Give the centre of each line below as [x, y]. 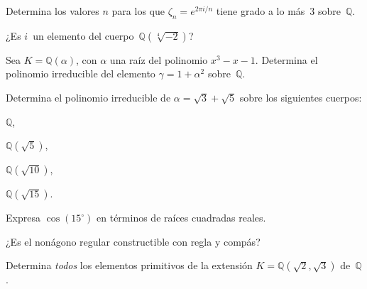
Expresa [23, 218]
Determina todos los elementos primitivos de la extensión [129, 265]
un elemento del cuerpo [83, 35]
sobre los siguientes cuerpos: [301, 97]
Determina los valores [53, 11]
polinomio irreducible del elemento [81, 73]
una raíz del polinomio [159, 59]
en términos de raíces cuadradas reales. [181, 218]
